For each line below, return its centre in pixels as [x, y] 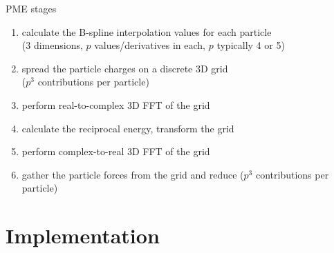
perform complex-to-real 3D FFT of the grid [116, 151]
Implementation [83, 235]
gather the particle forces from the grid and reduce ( [133, 174]
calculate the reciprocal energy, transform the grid [128, 128]
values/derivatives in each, [150, 45]
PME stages [31, 8]
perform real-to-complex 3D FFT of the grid [116, 104]
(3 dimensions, [52, 45]
